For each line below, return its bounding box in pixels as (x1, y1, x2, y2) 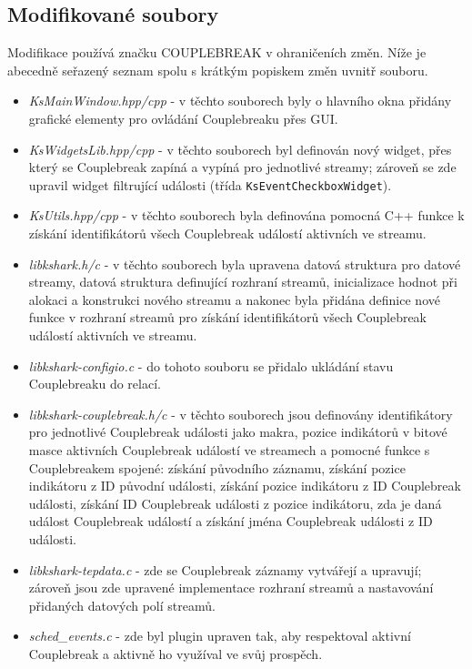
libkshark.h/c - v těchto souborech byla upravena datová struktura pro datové (28, 254, 461, 273)
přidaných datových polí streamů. (28, 595, 216, 614)
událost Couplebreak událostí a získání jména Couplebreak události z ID (28, 512, 433, 531)
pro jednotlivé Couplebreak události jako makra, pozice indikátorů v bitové (28, 422, 447, 441)
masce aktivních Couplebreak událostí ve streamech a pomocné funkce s (28, 440, 430, 459)
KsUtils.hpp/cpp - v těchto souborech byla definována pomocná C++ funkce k (28, 206, 465, 225)
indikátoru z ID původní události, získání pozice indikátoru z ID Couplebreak (28, 476, 461, 495)
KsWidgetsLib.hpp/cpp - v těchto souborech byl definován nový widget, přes (28, 139, 452, 158)
